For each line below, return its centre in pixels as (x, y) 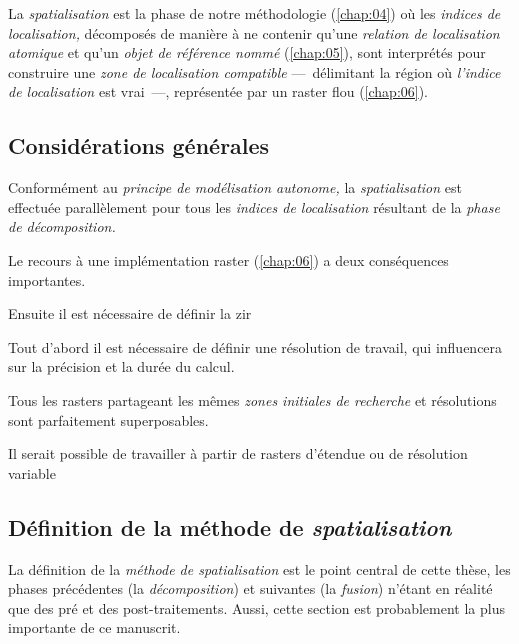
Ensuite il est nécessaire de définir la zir (130, 313)
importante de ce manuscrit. (94, 627)
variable (32, 472)
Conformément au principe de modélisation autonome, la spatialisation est (235, 187)
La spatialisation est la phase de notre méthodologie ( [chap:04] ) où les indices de (254, 13)
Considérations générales (139, 145)
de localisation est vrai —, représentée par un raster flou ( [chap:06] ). (218, 91)
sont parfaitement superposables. (108, 419)
